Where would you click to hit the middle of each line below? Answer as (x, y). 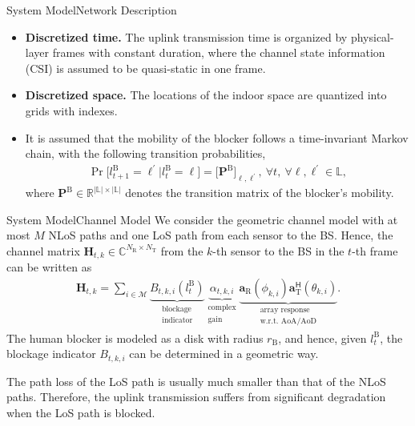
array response (285, 309)
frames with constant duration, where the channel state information (219, 52)
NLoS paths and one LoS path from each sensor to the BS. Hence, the (221, 235)
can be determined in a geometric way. (224, 354)
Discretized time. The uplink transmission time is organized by (186, 36)
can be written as (49, 267)
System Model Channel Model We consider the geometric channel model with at (202, 219)
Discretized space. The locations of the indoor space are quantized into (206, 95)
